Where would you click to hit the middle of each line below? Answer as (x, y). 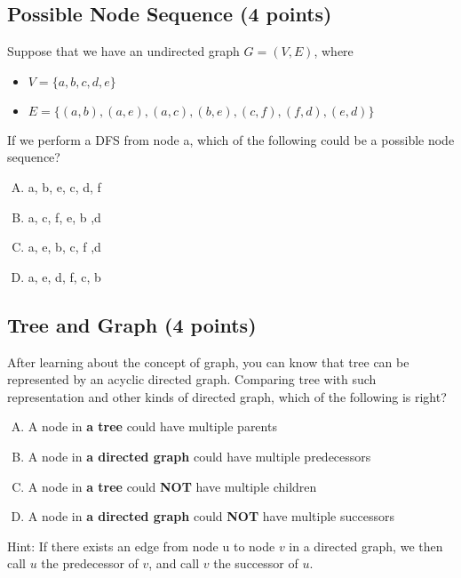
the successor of (256, 563)
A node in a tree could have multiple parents (152, 426)
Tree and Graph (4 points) (132, 324)
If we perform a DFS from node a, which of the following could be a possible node (231, 139)
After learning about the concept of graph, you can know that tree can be (208, 361)
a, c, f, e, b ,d (64, 217)
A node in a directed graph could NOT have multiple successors (211, 516)
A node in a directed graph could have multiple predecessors (199, 456)
